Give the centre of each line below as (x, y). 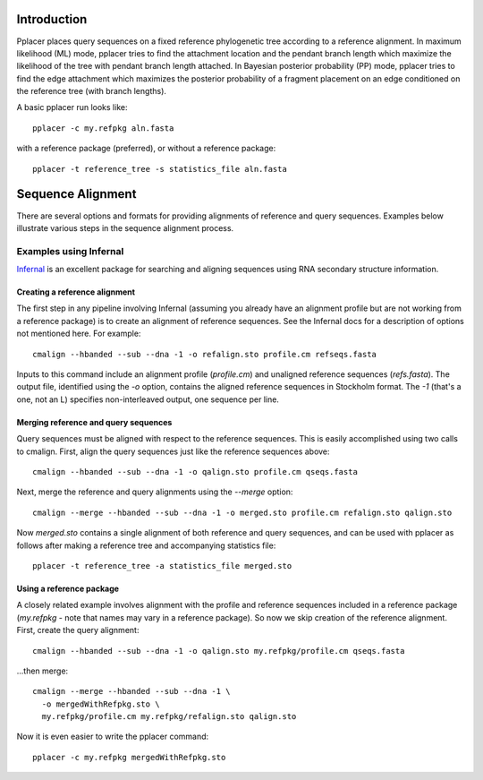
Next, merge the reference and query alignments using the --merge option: (155, 492)
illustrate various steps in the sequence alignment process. (125, 227)
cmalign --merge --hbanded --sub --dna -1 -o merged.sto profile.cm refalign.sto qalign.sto (242, 512)
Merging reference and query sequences (94, 422)
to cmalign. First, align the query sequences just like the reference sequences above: (173, 451)
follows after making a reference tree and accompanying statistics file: (146, 545)
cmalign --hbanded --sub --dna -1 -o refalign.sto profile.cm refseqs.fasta (205, 354)
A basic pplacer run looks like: (72, 107)
